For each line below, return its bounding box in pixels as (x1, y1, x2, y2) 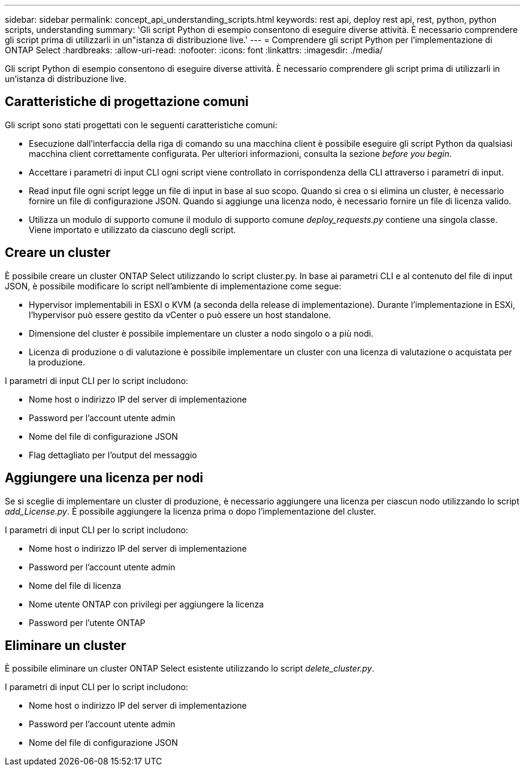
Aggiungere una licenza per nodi (5, 470, 203, 486)
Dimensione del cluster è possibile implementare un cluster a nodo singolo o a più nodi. (29, 328, 373, 338)
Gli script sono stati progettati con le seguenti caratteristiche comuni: (5, 119, 277, 130)
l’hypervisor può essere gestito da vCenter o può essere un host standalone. (29, 309, 331, 320)
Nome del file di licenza (29, 580, 122, 591)
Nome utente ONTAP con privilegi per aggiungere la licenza (29, 598, 264, 609)
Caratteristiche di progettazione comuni (5, 94, 249, 110)
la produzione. (29, 356, 86, 367)
